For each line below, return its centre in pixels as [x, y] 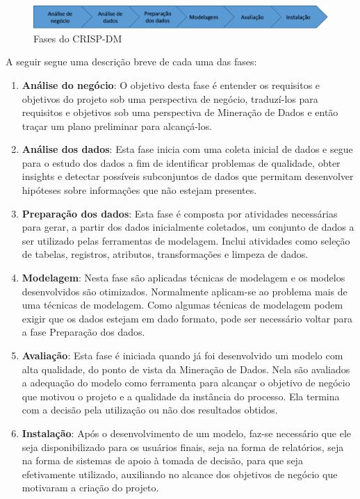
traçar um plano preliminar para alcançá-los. [117, 125]
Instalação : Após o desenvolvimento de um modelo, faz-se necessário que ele [187, 433]
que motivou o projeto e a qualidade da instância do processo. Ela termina [181, 396]
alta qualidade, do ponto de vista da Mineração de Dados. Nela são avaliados [186, 369]
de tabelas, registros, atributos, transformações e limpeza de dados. [165, 254]
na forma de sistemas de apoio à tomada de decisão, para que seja [162, 460]
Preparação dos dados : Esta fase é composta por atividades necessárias [180, 213]
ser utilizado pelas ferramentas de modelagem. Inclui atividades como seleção [186, 240]
